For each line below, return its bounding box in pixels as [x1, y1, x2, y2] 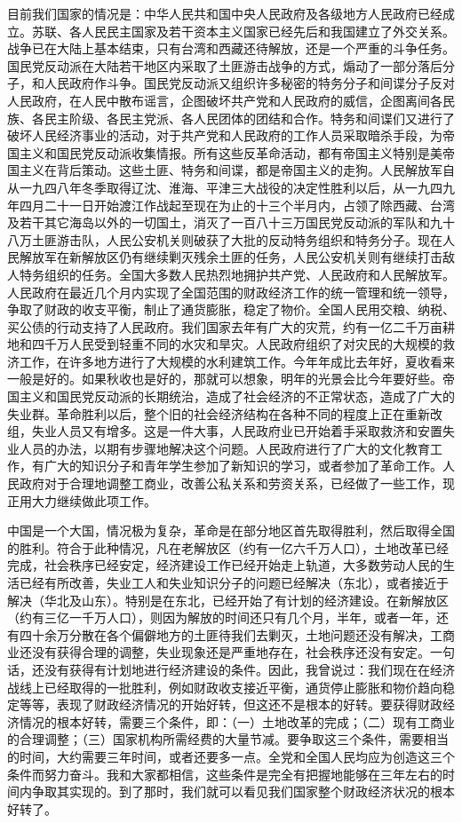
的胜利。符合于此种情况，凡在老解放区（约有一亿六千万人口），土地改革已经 [7, 538, 449, 557]
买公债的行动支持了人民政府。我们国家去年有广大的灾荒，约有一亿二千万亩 [7, 317, 442, 336]
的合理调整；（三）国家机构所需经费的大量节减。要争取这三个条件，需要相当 [7, 730, 449, 748]
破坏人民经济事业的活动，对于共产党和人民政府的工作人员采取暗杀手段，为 [7, 126, 442, 145]
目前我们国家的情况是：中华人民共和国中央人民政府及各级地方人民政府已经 [7, 4, 442, 22]
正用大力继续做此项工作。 [7, 491, 156, 510]
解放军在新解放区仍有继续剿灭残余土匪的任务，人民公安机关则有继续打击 [19, 248, 442, 266]
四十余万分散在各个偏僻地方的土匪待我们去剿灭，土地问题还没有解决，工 [19, 625, 442, 644]
